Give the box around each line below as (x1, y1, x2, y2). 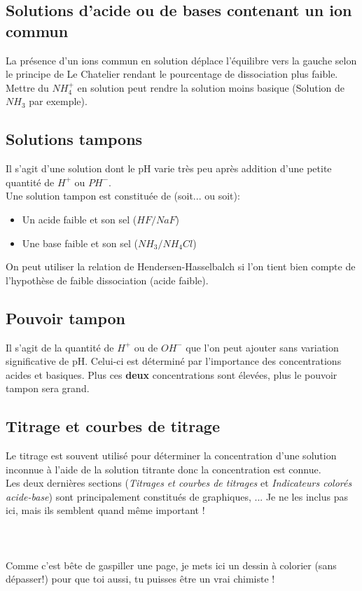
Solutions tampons (6, 128, 143, 150)
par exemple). (29, 94, 88, 109)
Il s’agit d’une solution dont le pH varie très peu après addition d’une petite (6, 161, 332, 176)
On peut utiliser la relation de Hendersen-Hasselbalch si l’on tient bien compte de (6, 259, 356, 274)
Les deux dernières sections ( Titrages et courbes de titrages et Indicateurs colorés (6, 475, 352, 490)
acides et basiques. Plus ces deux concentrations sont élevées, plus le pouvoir (6, 367, 337, 382)
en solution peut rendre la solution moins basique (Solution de (77, 80, 345, 95)
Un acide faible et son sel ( (22, 211, 137, 226)
